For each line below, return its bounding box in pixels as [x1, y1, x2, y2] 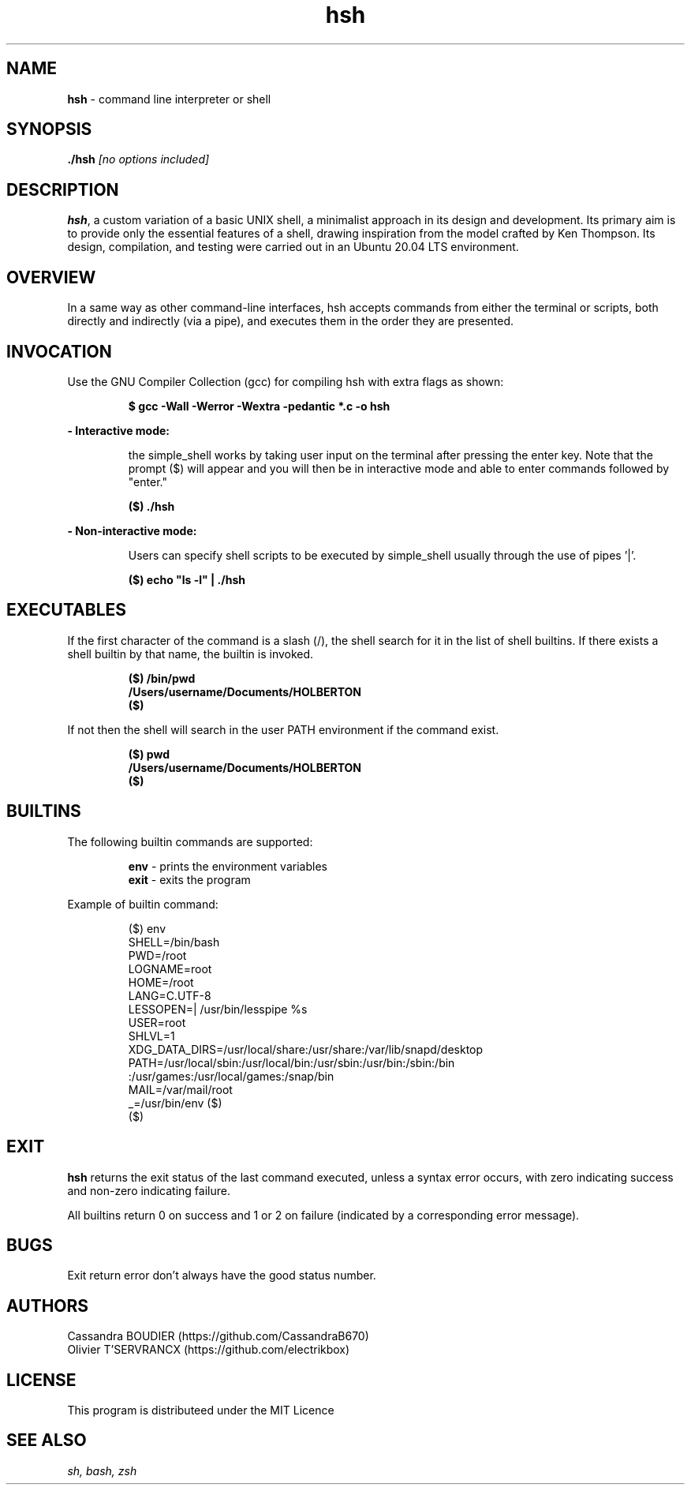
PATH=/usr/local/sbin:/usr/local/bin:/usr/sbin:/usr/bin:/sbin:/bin [128, 1055, 455, 1070]
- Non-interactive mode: [67, 523, 197, 538]
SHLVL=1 [128, 1028, 175, 1043]
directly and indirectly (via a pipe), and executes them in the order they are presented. [67, 314, 514, 328]
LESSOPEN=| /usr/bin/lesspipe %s [128, 1002, 308, 1016]
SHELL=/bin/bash [128, 935, 220, 949]
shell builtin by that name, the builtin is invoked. [67, 646, 314, 661]
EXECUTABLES [6, 600, 127, 620]
